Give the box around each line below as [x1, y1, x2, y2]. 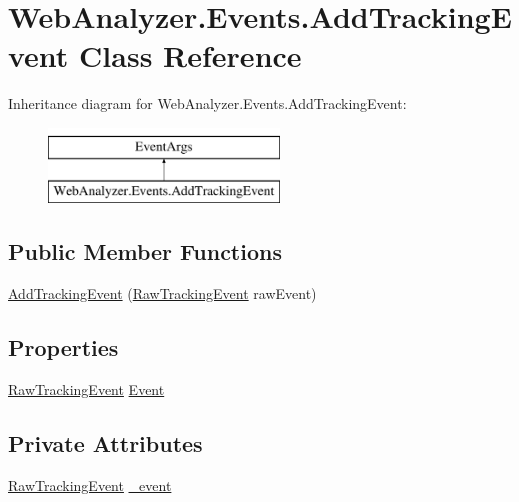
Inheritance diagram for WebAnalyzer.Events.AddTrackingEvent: [8, 93, 407, 114]
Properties [8, 332, 119, 363]
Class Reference [79, 35, 302, 76]
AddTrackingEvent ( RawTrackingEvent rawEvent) [8, 283, 317, 304]
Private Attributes [8, 428, 203, 459]
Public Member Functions [8, 236, 282, 267]
